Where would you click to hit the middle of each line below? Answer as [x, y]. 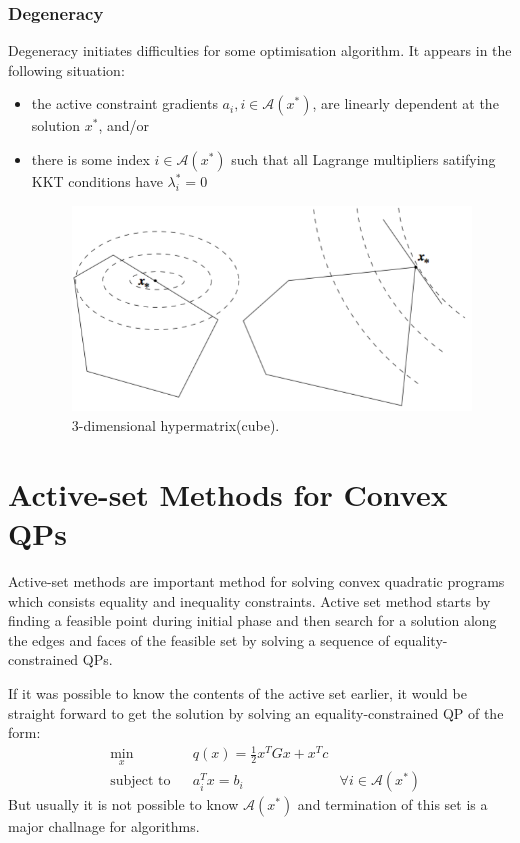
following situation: [66, 69]
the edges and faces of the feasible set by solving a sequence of [199, 639]
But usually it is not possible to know [123, 804]
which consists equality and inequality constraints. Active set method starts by [249, 600]
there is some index [90, 159]
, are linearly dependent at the [405, 103]
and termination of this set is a [392, 804]
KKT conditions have [97, 181]
